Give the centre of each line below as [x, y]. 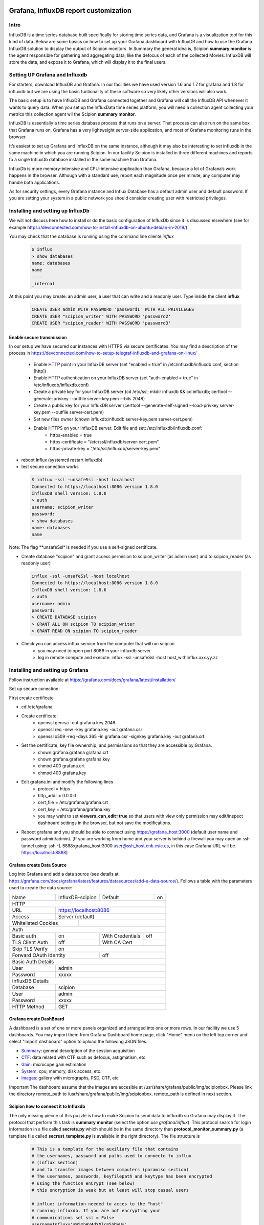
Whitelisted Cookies [35, 923]
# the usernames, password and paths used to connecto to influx [111, 1156]
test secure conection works [50, 467]
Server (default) [76, 916]
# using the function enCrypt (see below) [83, 1183]
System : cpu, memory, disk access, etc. [62, 1071]
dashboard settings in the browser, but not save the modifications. [105, 823]
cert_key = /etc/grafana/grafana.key [74, 809]
